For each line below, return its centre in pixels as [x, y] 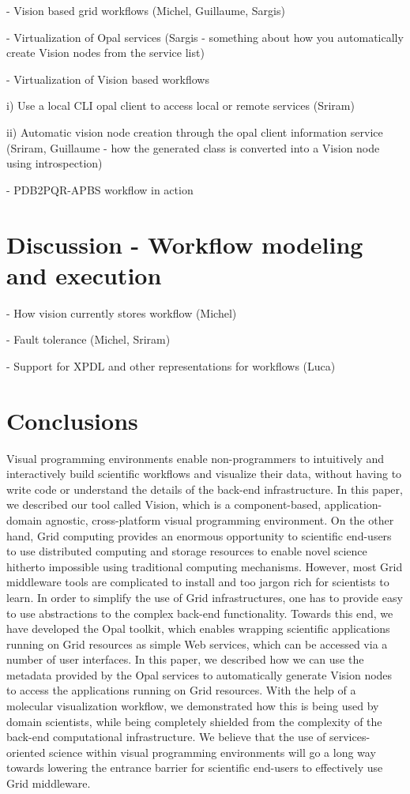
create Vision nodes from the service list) [105, 53]
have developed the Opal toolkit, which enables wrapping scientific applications [198, 628]
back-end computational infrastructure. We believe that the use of [166, 737]
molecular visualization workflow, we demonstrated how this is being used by [193, 706]
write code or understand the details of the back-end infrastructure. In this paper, [205, 489]
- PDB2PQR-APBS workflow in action [100, 189]
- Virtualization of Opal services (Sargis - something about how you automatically [205, 37]
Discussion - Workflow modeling [185, 244]
